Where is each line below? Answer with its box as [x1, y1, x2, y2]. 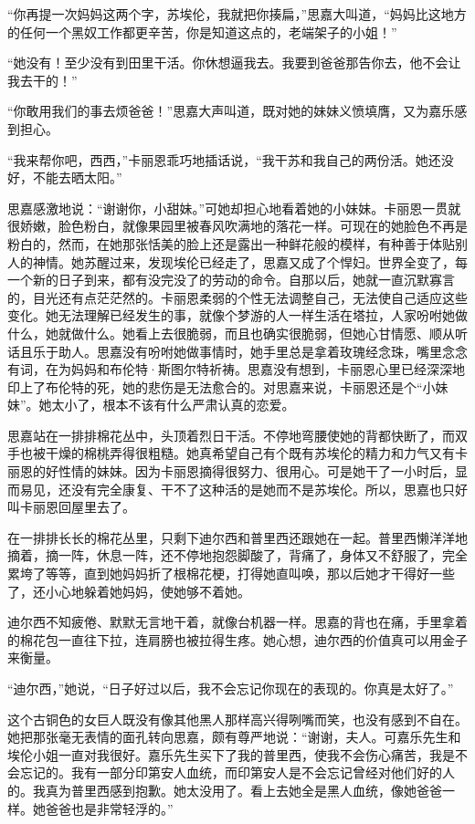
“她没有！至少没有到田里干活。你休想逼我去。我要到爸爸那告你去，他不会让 [7, 53, 461, 72]
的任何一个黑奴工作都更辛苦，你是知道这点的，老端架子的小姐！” [7, 22, 397, 41]
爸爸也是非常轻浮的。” [45, 798, 174, 818]
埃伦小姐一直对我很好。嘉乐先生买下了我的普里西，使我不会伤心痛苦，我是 [7, 745, 455, 764]
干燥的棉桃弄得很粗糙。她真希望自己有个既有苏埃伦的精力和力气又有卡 [45, 443, 468, 463]
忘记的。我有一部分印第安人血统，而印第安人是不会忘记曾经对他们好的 [19, 763, 442, 782]
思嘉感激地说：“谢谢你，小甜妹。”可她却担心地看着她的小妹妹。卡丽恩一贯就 [7, 198, 461, 217]
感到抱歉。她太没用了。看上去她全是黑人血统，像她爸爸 [109, 780, 442, 799]
